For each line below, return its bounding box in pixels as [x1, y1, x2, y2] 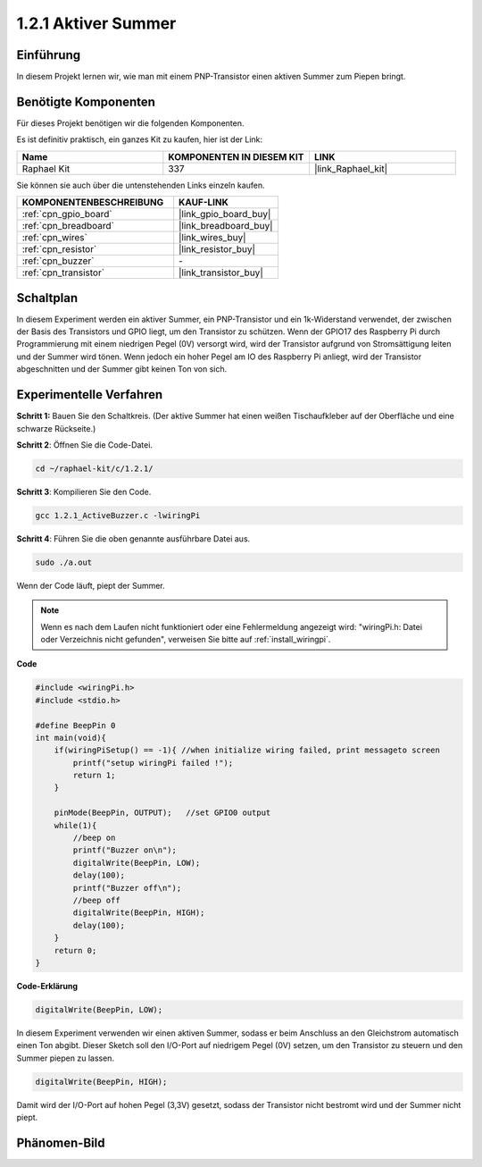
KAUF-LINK [179, 197, 229, 209]
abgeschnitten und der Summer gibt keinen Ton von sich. [16, 364, 228, 374]
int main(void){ [35, 733, 107, 743]
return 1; [72, 770, 116, 781]
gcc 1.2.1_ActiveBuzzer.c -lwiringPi [35, 510, 201, 520]
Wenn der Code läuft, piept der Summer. [16, 580, 165, 591]
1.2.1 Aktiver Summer [16, 13, 177, 33]
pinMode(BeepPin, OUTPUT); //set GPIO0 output [54, 808, 271, 818]
